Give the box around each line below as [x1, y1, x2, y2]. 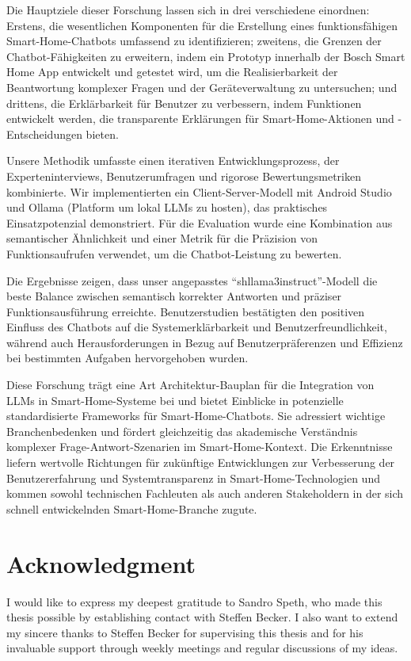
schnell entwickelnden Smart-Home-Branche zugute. [6, 500, 257, 517]
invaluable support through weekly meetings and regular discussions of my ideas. [6, 640, 398, 656]
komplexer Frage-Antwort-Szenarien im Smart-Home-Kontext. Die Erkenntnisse [6, 438, 393, 455]
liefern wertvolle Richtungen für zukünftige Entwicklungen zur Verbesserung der [6, 454, 395, 471]
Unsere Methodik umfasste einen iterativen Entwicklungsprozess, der [6, 152, 340, 169]
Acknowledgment [6, 547, 196, 579]
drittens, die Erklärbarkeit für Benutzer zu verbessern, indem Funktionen [6, 94, 362, 111]
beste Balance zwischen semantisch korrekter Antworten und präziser [6, 288, 342, 304]
